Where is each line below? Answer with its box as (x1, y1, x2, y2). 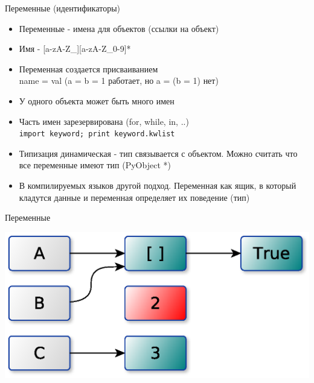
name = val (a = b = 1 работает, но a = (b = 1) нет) (19, 74, 219, 87)
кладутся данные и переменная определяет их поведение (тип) (19, 191, 250, 203)
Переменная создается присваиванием (19, 62, 158, 75)
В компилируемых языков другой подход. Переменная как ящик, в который (19, 179, 296, 191)
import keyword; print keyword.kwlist (19, 130, 175, 139)
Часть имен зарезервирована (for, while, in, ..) (19, 115, 189, 127)
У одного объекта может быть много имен (19, 94, 175, 107)
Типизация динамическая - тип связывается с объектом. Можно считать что (19, 147, 298, 159)
